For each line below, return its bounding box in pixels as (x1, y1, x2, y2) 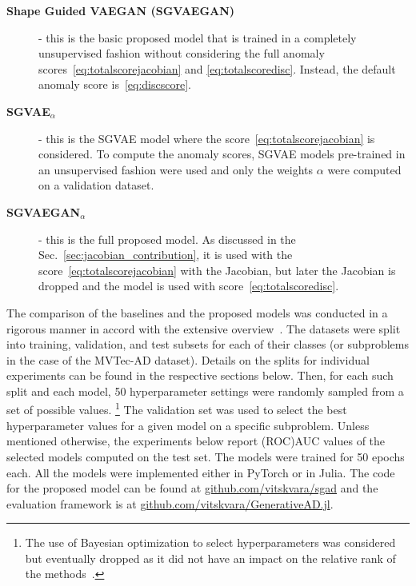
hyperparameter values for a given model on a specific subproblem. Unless (6, 417, 370, 433)
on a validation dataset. (38, 177, 154, 193)
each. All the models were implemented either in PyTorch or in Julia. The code (6, 464, 395, 480)
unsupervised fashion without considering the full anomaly (38, 45, 325, 62)
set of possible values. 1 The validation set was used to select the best (6, 399, 347, 418)
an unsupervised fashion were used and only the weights (38, 161, 314, 177)
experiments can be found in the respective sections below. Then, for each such (6, 367, 394, 384)
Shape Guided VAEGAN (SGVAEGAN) (6, 2, 235, 18)
